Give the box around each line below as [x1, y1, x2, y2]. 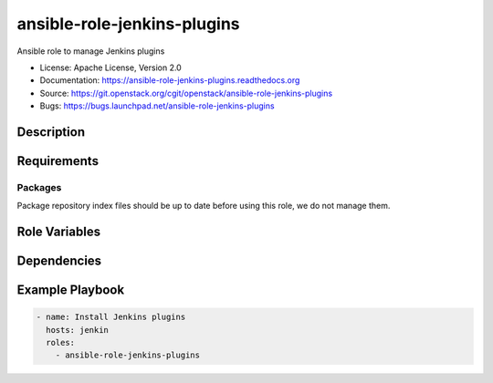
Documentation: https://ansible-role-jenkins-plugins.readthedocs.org [39, 75, 300, 86]
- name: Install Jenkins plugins [36, 312, 186, 323]
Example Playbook [16, 283, 125, 298]
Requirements [16, 153, 100, 169]
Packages [16, 181, 62, 193]
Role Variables [16, 224, 100, 240]
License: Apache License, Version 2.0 [39, 62, 182, 73]
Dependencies [16, 254, 102, 269]
